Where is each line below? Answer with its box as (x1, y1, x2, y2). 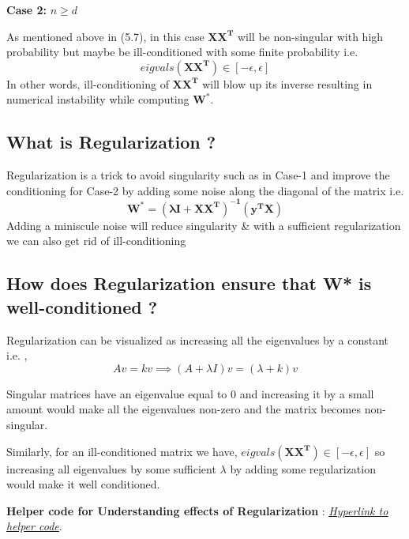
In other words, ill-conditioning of (6, 75, 169, 92)
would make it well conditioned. (6, 476, 160, 492)
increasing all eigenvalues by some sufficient (6, 460, 216, 477)
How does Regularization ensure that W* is (6, 271, 372, 296)
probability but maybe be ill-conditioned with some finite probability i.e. (6, 43, 358, 60)
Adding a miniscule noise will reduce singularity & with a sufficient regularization (6, 217, 401, 233)
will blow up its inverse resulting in (202, 75, 373, 92)
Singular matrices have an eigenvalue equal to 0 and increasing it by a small (6, 385, 374, 401)
